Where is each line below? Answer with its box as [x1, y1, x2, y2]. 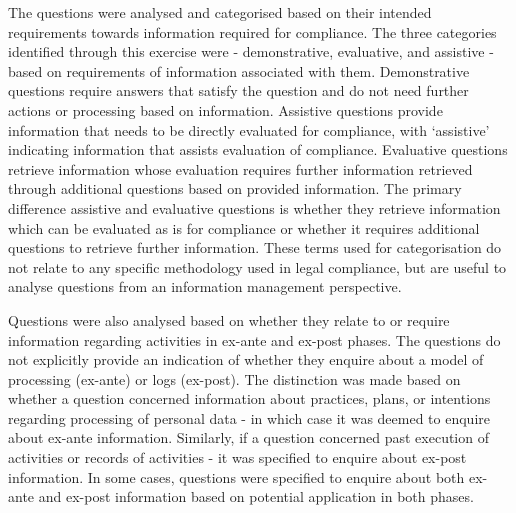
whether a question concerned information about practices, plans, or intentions [8, 388, 491, 409]
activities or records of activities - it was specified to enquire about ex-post [8, 447, 467, 468]
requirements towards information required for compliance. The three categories [8, 21, 497, 42]
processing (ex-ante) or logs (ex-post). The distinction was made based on [8, 368, 461, 389]
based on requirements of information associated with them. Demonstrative [8, 60, 470, 81]
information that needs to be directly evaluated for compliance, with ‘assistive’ [8, 119, 490, 140]
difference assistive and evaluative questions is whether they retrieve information [8, 197, 501, 218]
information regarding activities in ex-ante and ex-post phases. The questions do [8, 329, 501, 350]
